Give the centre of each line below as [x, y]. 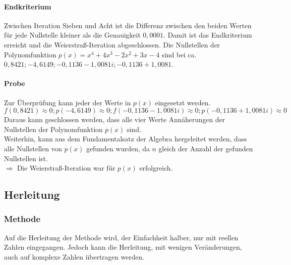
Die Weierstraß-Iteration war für [66, 168]
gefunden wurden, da [118, 148]
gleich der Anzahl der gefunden [206, 148]
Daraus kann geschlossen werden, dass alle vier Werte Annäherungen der [115, 119]
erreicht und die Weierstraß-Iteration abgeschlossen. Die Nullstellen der [112, 44]
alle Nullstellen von [33, 148]
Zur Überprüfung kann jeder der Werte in [67, 102]
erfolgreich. [156, 168]
